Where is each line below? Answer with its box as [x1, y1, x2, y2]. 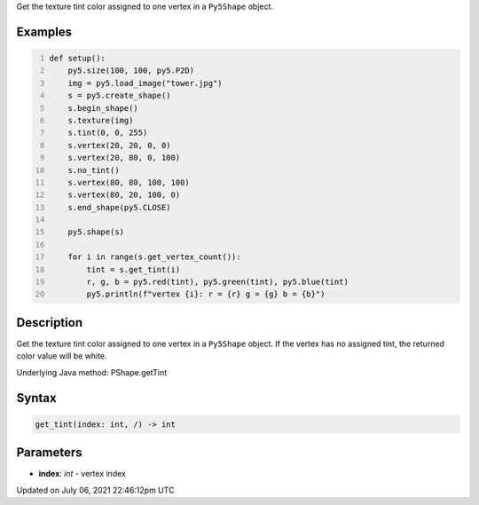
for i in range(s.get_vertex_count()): [67, 252, 241, 262]
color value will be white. [16, 351, 107, 361]
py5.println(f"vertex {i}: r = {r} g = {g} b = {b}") [86, 289, 326, 299]
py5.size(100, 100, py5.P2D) [67, 66, 195, 75]
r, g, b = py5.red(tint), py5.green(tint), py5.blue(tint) [86, 277, 349, 288]
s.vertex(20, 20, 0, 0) [67, 140, 172, 150]
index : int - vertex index [38, 469, 126, 479]
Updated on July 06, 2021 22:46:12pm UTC [16, 485, 175, 495]
